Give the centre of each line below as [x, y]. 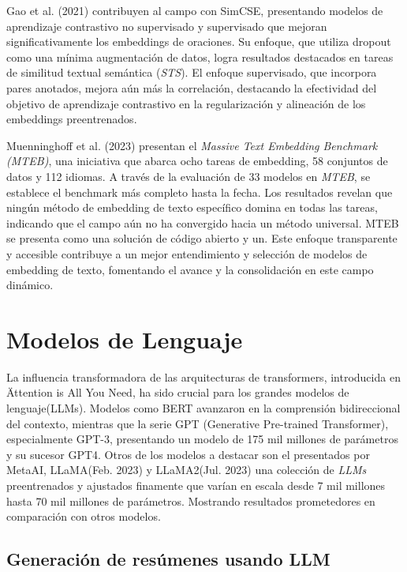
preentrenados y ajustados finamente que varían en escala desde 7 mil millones [196, 485]
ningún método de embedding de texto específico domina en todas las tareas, [192, 207]
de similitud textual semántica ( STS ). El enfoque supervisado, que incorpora [192, 72]
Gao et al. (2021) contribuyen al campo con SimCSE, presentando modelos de [195, 10]
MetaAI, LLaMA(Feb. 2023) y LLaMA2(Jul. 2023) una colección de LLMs [187, 470]
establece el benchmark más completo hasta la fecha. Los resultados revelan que [200, 192]
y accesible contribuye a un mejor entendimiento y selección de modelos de [187, 253]
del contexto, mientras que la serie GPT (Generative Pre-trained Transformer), [198, 423]
